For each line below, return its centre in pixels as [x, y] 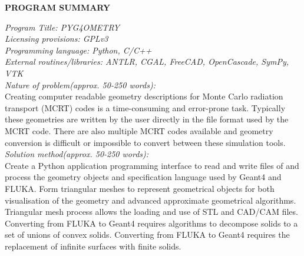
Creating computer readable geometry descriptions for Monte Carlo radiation [144, 96]
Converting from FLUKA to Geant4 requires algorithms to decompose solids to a [151, 223]
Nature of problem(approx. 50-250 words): [80, 84]
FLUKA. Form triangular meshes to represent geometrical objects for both [140, 188]
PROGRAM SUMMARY [58, 7]
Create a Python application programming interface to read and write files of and [152, 165]
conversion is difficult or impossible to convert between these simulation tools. [145, 142]
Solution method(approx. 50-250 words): [77, 154]
